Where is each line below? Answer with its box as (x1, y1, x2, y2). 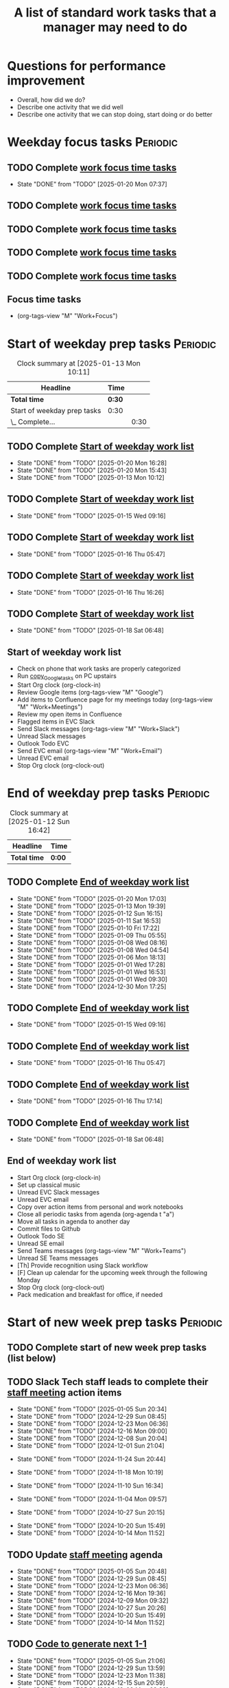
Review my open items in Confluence (16, 710, 122, 718)
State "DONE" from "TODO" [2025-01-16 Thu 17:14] (16, 1097, 163, 1106)
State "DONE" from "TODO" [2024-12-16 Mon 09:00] (16, 1427, 168, 1435)
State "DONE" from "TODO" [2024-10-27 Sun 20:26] (16, 1603, 167, 1612)
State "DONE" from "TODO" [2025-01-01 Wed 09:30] (16, 975, 168, 983)
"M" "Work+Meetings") (16, 702, 84, 710)
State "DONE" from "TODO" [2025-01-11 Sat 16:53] (16, 916, 161, 925)
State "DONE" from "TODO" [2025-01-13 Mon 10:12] (16, 474, 165, 482)
